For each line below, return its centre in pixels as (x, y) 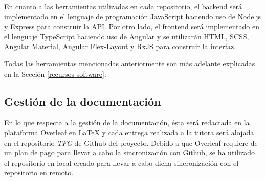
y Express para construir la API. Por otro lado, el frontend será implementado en (132, 26)
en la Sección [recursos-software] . (55, 73)
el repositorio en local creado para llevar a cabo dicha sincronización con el (122, 162)
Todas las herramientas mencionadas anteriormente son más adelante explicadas (130, 63)
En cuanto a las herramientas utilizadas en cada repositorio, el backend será (123, 6)
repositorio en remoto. (39, 173)
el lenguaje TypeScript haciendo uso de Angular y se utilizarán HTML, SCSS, (127, 36)
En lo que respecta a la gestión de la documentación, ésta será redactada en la (127, 122)
